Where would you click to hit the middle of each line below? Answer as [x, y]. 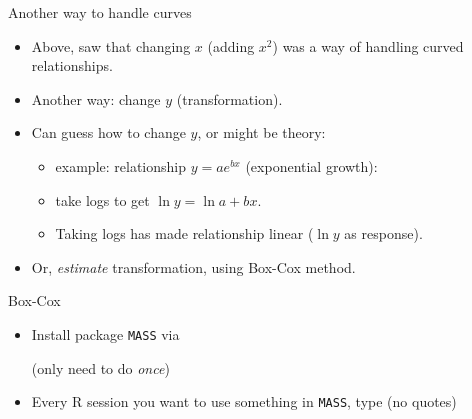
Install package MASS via [105, 333]
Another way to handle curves [100, 12]
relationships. [72, 65]
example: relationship [121, 165]
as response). [383, 233]
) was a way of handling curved [368, 45]
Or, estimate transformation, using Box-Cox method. [193, 266]
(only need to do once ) [100, 367]
